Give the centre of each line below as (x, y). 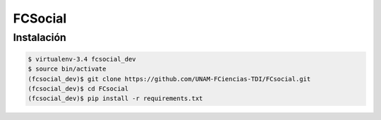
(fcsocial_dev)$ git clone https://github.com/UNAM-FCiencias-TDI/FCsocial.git (169, 79)
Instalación (40, 37)
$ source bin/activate (67, 69)
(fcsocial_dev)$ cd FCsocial (78, 89)
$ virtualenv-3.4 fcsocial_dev (82, 59)
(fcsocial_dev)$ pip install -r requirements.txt (115, 98)
